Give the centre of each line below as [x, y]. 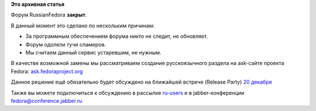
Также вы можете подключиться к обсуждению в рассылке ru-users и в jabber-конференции [128, 92]
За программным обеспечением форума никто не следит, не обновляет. [116, 36]
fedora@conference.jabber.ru [47, 101]
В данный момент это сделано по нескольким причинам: [83, 26]
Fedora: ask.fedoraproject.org [47, 71]
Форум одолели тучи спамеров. [66, 44]
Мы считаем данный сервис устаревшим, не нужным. [93, 52]
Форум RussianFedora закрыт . [49, 15]
